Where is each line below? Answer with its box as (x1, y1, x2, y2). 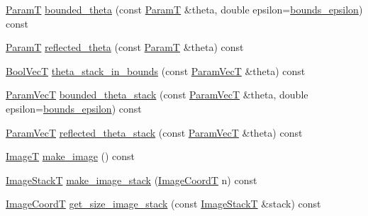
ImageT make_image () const (6, 149, 135, 164)
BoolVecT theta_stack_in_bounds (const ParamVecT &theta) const (6, 63, 306, 78)
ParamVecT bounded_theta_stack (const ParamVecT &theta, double (6, 87, 308, 102)
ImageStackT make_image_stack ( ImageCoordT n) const (6, 172, 257, 187)
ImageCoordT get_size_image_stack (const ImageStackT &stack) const (6, 196, 321, 211)
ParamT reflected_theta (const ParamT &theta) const (6, 40, 244, 55)
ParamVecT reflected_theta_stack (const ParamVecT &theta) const (6, 125, 303, 140)
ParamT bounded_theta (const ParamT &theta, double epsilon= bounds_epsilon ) (6, 2, 363, 16)
